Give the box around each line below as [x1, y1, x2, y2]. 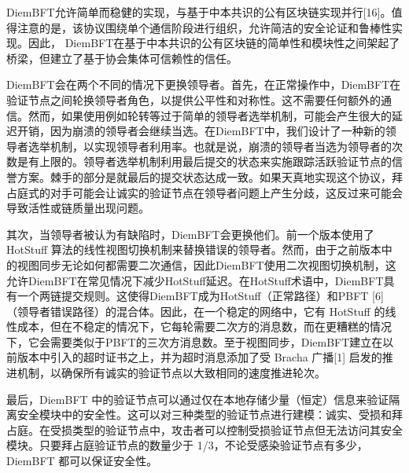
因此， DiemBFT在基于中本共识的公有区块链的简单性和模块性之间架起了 [28, 35, 400, 51]
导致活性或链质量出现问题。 [6, 200, 149, 216]
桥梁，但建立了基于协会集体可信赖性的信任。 [6, 49, 238, 66]
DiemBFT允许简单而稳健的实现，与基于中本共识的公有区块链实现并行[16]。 [6, 4, 392, 20]
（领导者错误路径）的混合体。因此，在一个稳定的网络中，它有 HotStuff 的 [6, 302, 385, 319]
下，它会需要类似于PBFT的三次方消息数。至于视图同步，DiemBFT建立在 [6, 333, 383, 350]
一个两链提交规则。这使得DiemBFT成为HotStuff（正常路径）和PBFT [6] [17, 288, 384, 304]
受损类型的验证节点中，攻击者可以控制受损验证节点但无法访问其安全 [50, 421, 403, 438]
